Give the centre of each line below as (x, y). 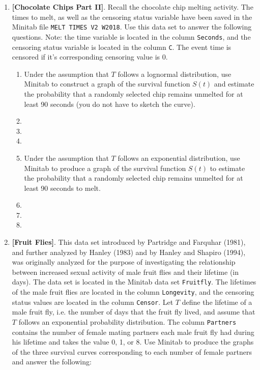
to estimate (227, 168)
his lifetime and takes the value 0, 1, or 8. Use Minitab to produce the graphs (133, 342)
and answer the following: (52, 362)
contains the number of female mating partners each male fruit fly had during (133, 332)
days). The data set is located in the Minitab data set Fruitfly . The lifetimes (134, 282)
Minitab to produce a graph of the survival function (105, 168)
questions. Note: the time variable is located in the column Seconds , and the (131, 36)
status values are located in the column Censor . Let (93, 302)
